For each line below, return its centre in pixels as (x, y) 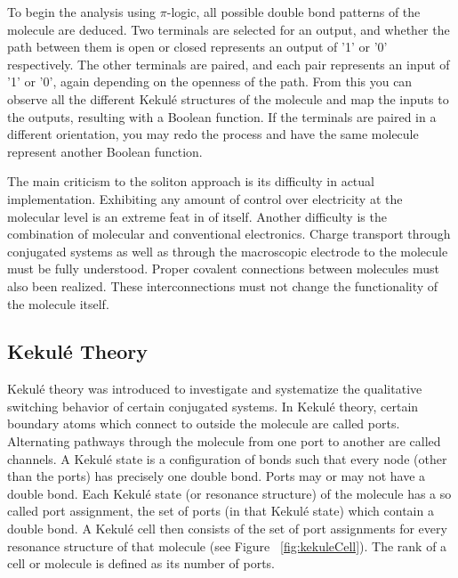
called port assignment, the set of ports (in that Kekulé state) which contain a (221, 511)
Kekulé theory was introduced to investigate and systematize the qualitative (215, 389)
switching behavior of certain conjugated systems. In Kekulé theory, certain (213, 406)
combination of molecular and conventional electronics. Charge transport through (229, 234)
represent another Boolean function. (105, 151)
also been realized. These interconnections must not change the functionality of (223, 285)
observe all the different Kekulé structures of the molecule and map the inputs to (228, 98)
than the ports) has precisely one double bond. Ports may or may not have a (217, 476)
